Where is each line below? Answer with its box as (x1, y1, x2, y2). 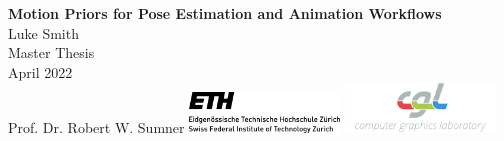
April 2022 (8, 61, 73, 82)
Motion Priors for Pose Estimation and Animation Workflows (8, 3, 442, 23)
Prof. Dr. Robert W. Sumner (8, 116, 185, 137)
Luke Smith (8, 22, 79, 43)
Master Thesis (8, 42, 95, 63)
